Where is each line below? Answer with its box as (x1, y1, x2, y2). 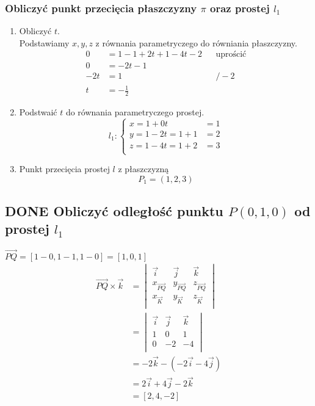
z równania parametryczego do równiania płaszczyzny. (95, 36, 297, 49)
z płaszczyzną (118, 162, 169, 175)
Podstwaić (19, 105, 57, 118)
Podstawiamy (19, 36, 70, 49)
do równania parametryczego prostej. (65, 105, 205, 118)
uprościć (215, 50, 247, 59)
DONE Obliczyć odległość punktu (5, 201, 223, 220)
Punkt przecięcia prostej (19, 162, 110, 175)
